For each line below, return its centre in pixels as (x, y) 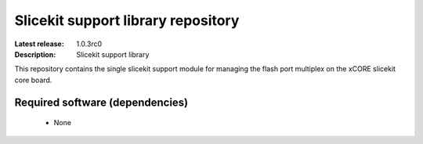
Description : (35, 54)
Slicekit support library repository (127, 20)
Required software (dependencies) (101, 102)
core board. (33, 80)
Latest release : (39, 44)
